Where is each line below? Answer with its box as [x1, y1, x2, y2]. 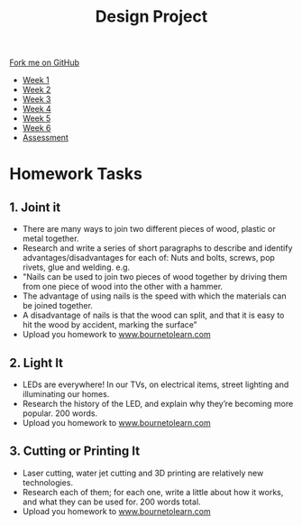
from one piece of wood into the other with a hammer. [22, 281, 224, 292]
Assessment [22, 133, 69, 143]
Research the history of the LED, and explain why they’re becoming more [22, 399, 294, 409]
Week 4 [22, 104, 51, 115]
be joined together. [22, 300, 93, 311]
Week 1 [22, 75, 50, 86]
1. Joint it [9, 199, 61, 215]
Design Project [95, 6, 208, 27]
